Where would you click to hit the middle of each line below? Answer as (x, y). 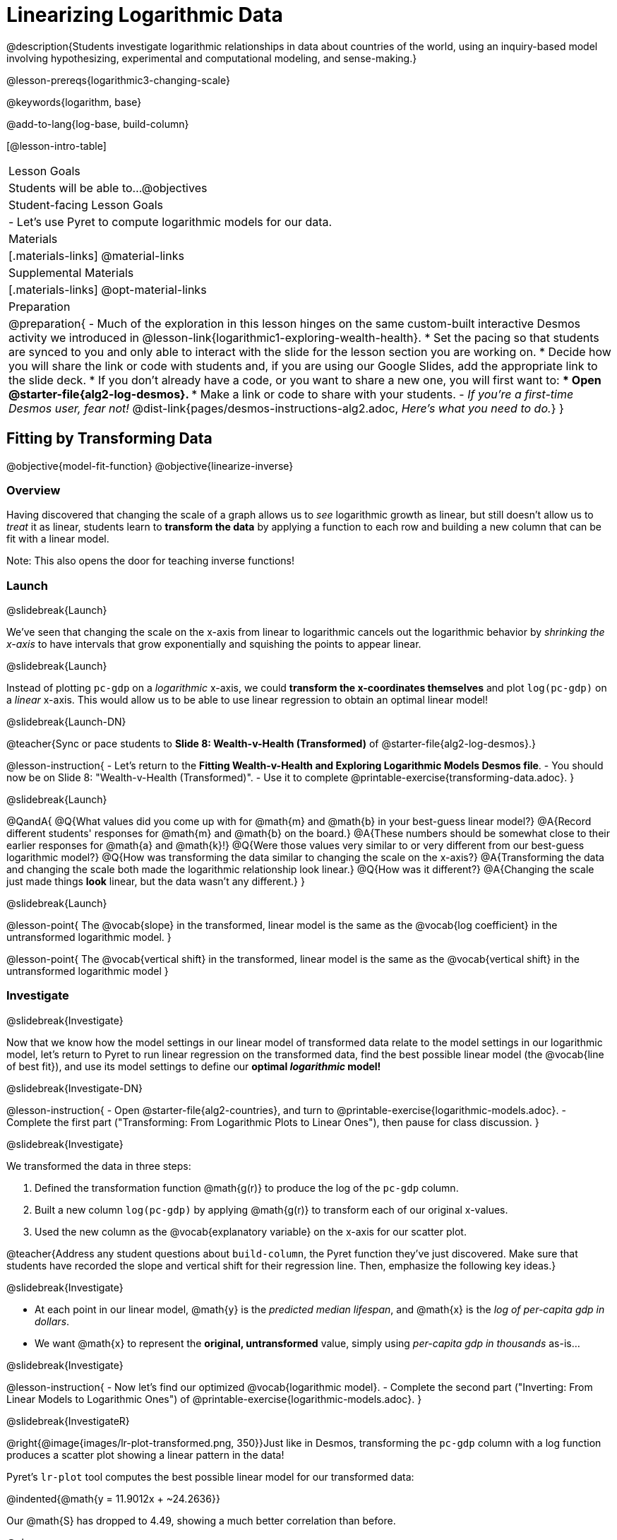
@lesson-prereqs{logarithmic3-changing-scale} (118, 80)
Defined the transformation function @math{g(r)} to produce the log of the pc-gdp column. (247, 1187)
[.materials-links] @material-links (96, 255)
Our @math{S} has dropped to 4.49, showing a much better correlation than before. (201, 1520)
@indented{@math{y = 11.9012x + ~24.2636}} (113, 1498)
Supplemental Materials (71, 272)
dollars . (52, 1321)
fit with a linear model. (58, 539)
